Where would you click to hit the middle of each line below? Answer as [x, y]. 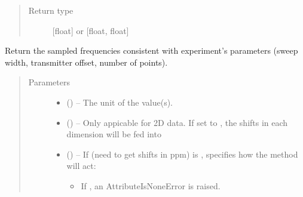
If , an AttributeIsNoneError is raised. [151, 185]
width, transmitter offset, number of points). [86, 62]
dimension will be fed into [114, 134]
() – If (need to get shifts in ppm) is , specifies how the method [182, 154]
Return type [51, 10]
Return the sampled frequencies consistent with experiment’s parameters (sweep [151, 50]
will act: [81, 166]
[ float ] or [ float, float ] [91, 30]
